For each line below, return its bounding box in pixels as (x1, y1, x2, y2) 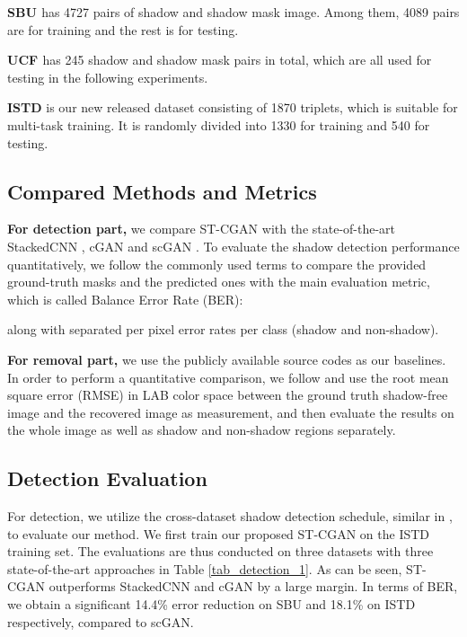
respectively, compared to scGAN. (7, 612, 194, 631)
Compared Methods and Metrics (7, 177, 317, 205)
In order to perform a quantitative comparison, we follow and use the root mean (7, 367, 449, 386)
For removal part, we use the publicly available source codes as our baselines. (7, 349, 446, 368)
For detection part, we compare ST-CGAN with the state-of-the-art (7, 219, 396, 238)
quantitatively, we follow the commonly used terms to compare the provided (7, 254, 427, 273)
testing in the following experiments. (7, 67, 208, 86)
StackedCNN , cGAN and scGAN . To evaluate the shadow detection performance (7, 236, 460, 255)
